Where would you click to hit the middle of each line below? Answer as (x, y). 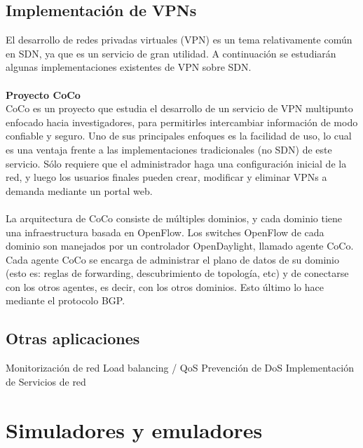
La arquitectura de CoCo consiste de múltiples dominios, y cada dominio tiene (174, 218)
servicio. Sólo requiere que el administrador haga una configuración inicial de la (176, 163)
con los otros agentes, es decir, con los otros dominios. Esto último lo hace (165, 286)
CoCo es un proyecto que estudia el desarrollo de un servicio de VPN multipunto (179, 108)
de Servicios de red (46, 381)
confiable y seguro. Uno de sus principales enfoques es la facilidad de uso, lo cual (179, 136)
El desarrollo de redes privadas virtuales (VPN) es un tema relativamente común (179, 40)
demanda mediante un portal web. (79, 190)
